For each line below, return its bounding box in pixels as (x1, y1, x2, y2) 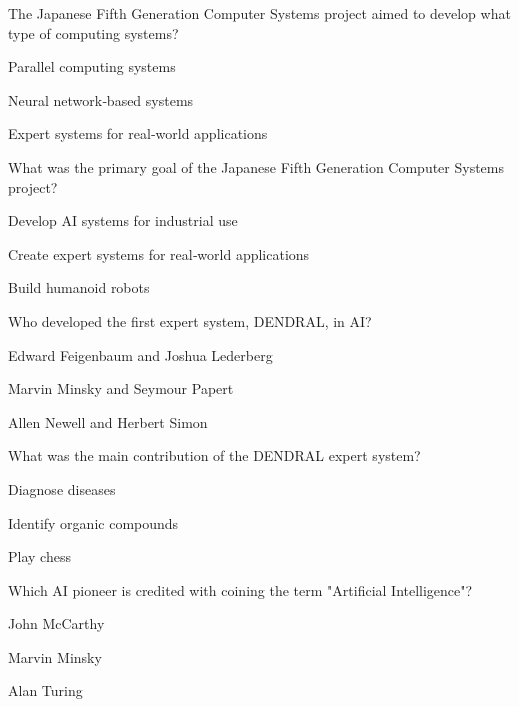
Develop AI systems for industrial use (8, 210, 238, 231)
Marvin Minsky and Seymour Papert (8, 378, 234, 399)
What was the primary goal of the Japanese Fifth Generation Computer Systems (8, 156, 505, 177)
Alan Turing (8, 680, 83, 701)
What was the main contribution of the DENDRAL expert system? (8, 445, 421, 466)
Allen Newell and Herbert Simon (8, 411, 208, 432)
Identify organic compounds (8, 512, 179, 533)
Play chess (8, 546, 71, 567)
